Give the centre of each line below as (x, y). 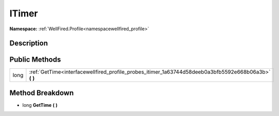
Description (29, 43)
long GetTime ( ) (40, 105)
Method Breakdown (42, 93)
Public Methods (35, 60)
